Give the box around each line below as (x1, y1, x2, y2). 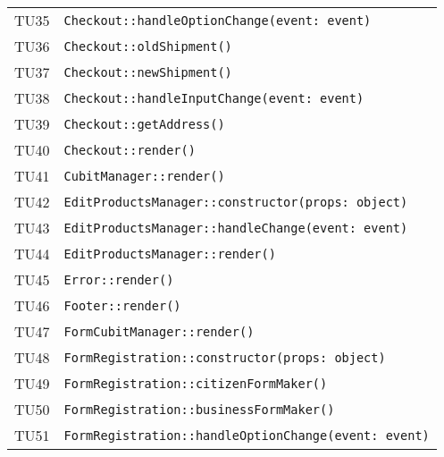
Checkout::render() (63, 142, 196, 157)
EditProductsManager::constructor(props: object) (63, 194, 408, 209)
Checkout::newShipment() (63, 64, 232, 80)
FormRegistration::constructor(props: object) (63, 350, 386, 365)
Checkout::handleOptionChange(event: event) (63, 13, 372, 28)
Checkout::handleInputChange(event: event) (63, 90, 364, 106)
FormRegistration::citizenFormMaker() (63, 376, 328, 391)
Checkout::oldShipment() (63, 38, 232, 54)
